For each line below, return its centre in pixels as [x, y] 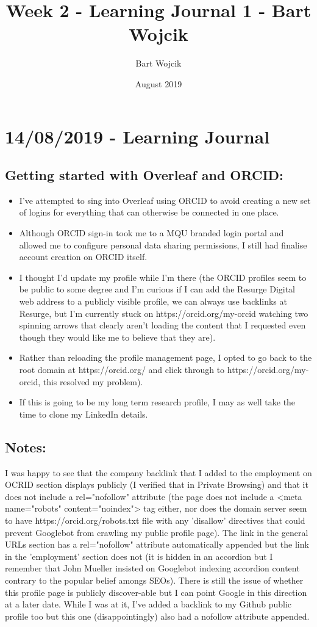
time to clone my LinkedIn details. [84, 414]
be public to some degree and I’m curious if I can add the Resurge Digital [157, 289]
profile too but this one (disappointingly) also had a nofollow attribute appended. [157, 616]
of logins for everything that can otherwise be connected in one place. [149, 212]
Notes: [26, 447]
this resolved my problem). [93, 381]
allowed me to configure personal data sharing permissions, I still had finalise [163, 245]
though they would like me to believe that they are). [117, 337]
